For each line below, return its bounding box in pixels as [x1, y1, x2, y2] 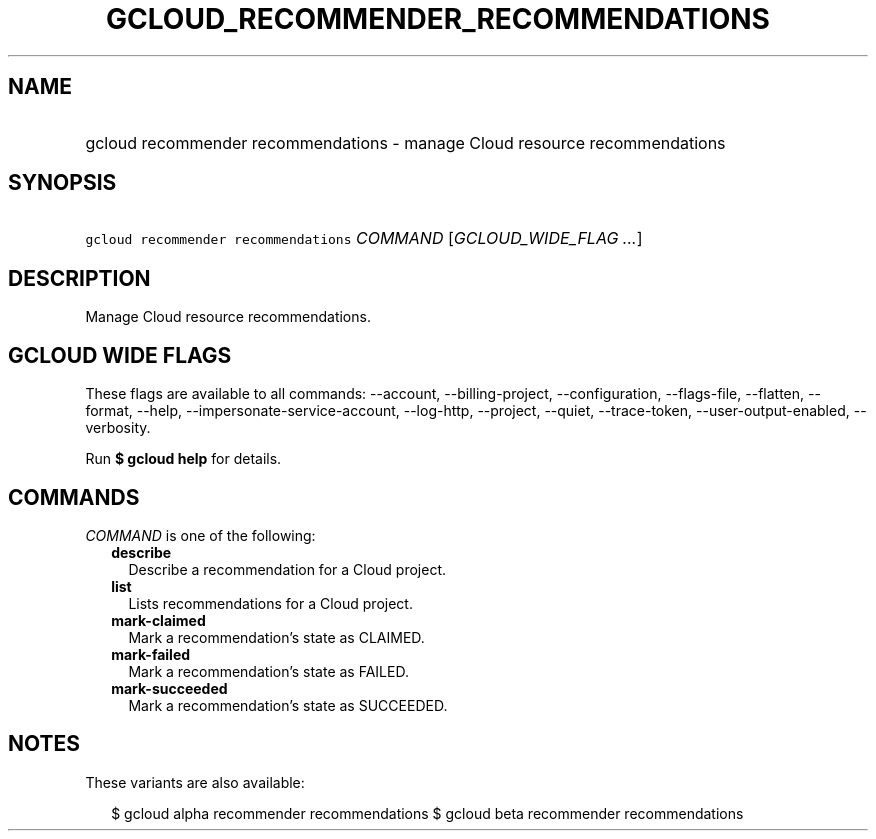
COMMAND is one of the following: [85, 526, 316, 544]
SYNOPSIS [8, 170, 117, 196]
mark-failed [111, 645, 191, 663]
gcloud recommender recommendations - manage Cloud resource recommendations [85, 132, 726, 153]
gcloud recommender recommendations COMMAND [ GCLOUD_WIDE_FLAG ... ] [85, 228, 643, 249]
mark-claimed [111, 611, 206, 629]
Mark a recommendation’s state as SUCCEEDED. [128, 696, 448, 714]
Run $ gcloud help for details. [85, 450, 282, 468]
